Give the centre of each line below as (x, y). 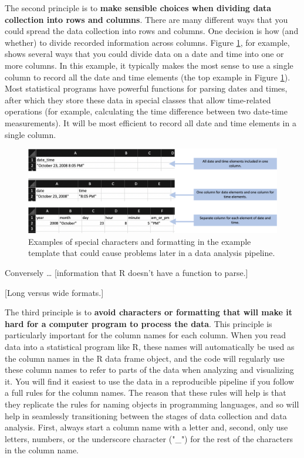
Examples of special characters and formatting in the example (140, 241)
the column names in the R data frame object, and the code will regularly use (145, 358)
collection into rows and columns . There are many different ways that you (146, 19)
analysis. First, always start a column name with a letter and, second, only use (146, 427)
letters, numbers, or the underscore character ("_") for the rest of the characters (149, 438)
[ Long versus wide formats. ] (54, 292)
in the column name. (42, 450)
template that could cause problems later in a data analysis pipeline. (152, 253)
